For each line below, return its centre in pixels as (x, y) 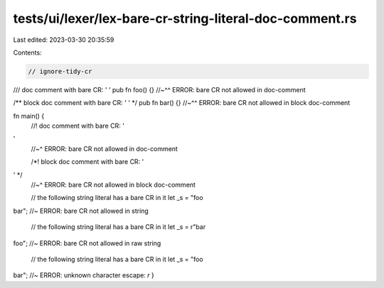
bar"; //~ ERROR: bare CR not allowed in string (81, 211)
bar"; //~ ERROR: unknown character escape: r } (84, 275)
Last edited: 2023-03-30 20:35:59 (64, 40)
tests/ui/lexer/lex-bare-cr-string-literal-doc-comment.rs (185, 18)
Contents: (27, 52)
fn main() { (29, 116)
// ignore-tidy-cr (60, 71)
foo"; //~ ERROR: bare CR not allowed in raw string (87, 243)
